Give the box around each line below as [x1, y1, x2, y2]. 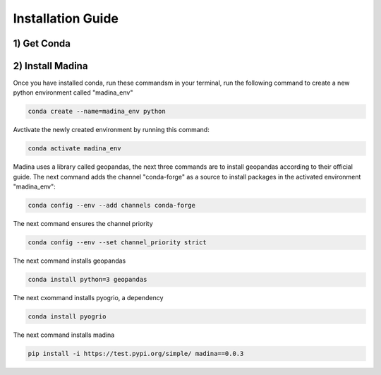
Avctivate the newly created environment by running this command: [13, 126, 210, 134]
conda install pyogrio [28, 313, 107, 321]
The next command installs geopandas [13, 256, 126, 265]
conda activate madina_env [28, 145, 121, 153]
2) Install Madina [13, 60, 88, 72]
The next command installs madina [13, 331, 115, 339]
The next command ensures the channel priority [13, 220, 153, 228]
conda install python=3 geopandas [28, 275, 147, 284]
